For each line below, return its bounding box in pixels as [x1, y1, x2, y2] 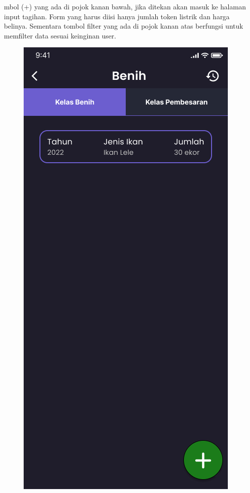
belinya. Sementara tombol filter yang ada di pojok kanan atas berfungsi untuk [4, 21, 243, 31]
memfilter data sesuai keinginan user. [4, 30, 116, 40]
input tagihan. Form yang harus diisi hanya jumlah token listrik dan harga [4, 11, 230, 21]
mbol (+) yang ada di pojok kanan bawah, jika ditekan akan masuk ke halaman [4, 1, 246, 11]
